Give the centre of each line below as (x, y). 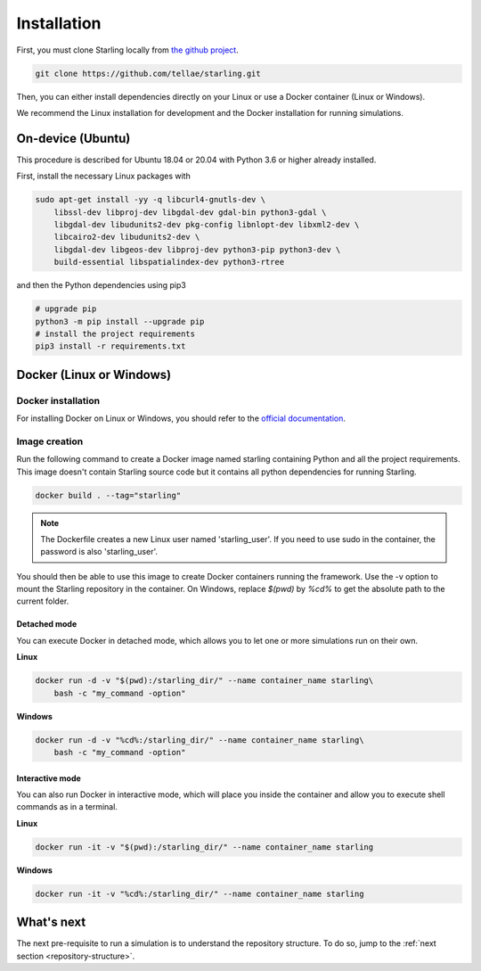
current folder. (43, 601)
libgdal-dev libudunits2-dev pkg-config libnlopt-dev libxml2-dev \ (207, 224)
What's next (51, 922)
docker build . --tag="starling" (108, 495)
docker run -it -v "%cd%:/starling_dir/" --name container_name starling (200, 893)
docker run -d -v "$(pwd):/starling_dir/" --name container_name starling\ (204, 681)
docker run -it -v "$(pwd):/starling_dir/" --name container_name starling (204, 847)
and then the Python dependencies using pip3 (101, 285)
